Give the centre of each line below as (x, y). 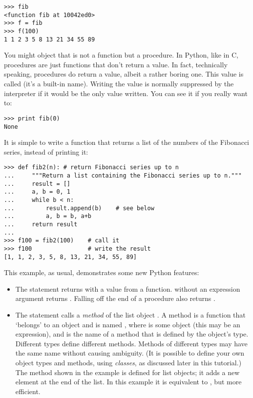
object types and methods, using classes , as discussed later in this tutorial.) (128, 362)
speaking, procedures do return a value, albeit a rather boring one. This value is (124, 74)
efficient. (28, 391)
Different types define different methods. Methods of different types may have (131, 343)
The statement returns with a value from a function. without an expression (128, 289)
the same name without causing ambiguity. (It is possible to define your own (130, 353)
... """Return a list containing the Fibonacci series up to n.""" (123, 176)
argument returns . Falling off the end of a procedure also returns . (115, 298)
